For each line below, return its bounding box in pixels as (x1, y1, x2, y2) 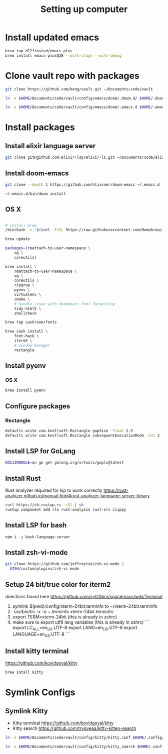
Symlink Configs (5, 687, 75, 698)
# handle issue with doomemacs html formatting (14, 301, 115, 306)
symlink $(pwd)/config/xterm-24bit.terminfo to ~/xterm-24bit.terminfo (12, 603, 157, 609)
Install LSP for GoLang (5, 447, 76, 456)
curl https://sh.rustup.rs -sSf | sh (5, 502, 84, 508)
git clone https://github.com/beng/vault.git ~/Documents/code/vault (5, 86, 153, 91)
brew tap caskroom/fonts (5, 320, 57, 325)
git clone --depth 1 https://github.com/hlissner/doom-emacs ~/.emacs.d (5, 182, 160, 187)
